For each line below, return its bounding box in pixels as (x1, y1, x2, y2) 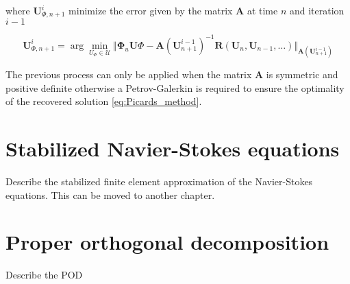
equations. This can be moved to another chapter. (5, 187, 215, 202)
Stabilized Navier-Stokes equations (5, 134, 340, 163)
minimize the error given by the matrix (68, 3, 233, 17)
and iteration (289, 3, 345, 17)
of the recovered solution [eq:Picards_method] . (5, 94, 202, 108)
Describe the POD (5, 268, 83, 282)
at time (247, 3, 278, 17)
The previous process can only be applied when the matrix (5, 67, 252, 82)
